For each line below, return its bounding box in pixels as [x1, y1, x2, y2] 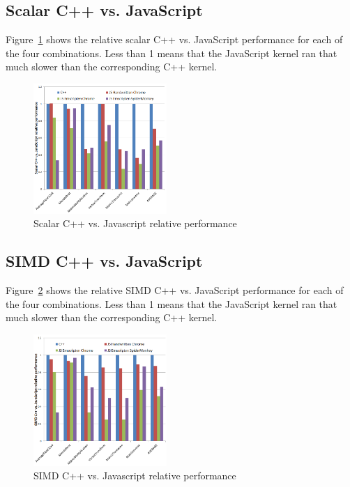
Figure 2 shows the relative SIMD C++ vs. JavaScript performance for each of [6, 283, 344, 297]
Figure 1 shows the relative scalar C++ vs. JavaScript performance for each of [6, 32, 343, 47]
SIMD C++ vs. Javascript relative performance [33, 468, 236, 483]
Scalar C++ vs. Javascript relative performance [33, 216, 237, 231]
